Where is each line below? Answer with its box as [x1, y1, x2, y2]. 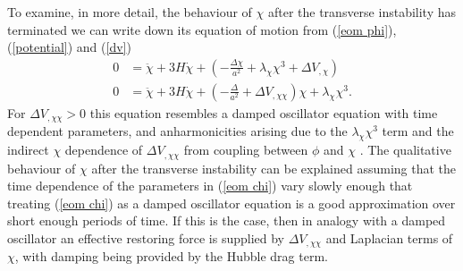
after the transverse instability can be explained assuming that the [91, 158, 457, 177]
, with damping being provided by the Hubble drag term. [14, 247, 328, 266]
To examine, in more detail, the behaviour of [7, 3, 252, 21]
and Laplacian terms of [325, 228, 453, 247]
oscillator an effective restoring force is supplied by [7, 228, 285, 247]
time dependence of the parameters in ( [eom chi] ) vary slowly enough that [7, 176, 413, 195]
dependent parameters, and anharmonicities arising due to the [7, 122, 348, 140]
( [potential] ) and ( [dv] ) [7, 38, 131, 56]
